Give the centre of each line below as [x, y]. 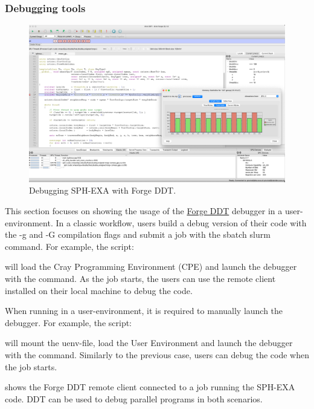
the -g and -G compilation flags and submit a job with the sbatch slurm [138, 234]
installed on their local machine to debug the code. [99, 290]
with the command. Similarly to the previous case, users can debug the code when [157, 354]
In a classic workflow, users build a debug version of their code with [181, 222]
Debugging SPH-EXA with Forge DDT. [103, 190]
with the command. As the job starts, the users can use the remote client [140, 278]
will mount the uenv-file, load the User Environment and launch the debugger [149, 343]
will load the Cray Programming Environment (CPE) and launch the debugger [151, 267]
